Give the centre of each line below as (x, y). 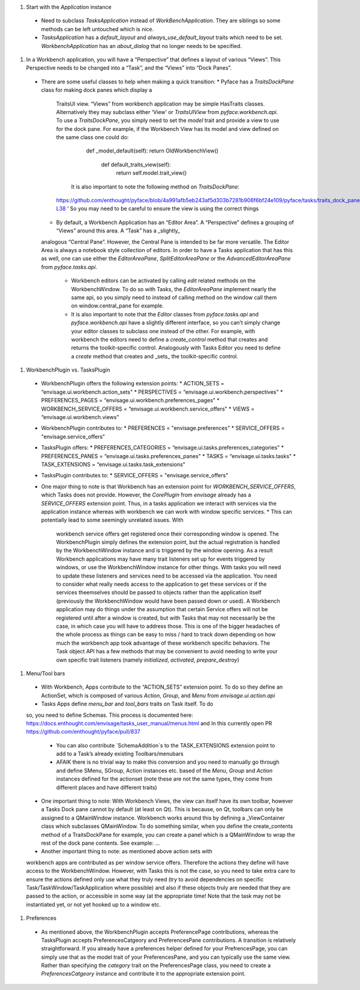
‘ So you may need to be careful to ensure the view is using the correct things (163, 209)
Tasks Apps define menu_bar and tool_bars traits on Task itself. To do (127, 704)
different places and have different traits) (106, 787)
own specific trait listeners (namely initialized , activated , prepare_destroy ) (148, 660)
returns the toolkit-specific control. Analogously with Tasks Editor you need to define (176, 348)
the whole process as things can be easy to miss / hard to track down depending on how (166, 635)
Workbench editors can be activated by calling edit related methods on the (163, 281)
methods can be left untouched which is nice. (97, 29)
